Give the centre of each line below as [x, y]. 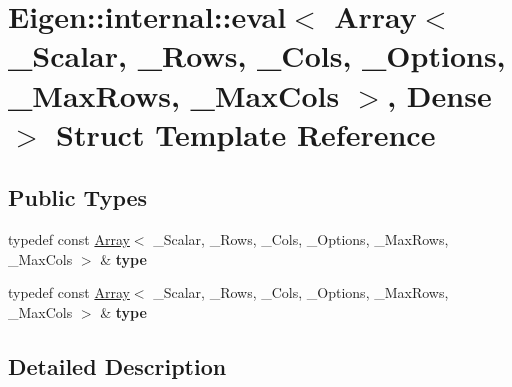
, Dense [439, 94]
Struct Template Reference [246, 133]
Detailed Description [117, 365]
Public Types [78, 197]
